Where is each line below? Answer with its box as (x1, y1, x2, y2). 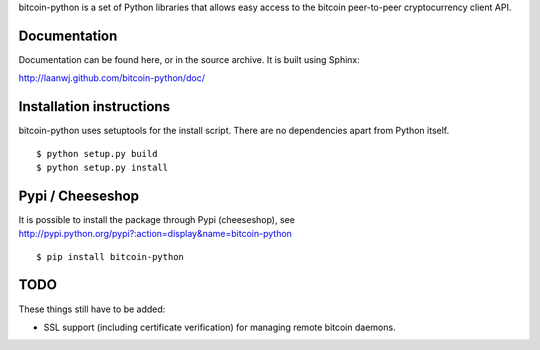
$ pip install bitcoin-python (36, 251, 185, 262)
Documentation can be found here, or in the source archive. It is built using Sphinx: (18, 53, 360, 65)
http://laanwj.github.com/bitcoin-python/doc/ (18, 72, 205, 84)
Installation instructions (18, 98, 170, 115)
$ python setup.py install (36, 161, 169, 173)
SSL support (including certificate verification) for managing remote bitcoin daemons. (43, 321, 396, 333)
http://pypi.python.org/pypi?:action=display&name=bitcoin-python (18, 228, 292, 240)
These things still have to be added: (18, 303, 166, 315)
